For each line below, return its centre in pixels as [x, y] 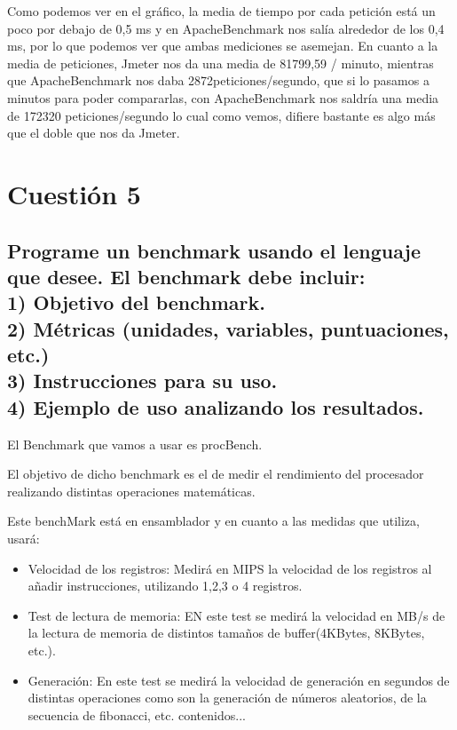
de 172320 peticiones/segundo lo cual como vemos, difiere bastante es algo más [221, 115]
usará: [24, 539]
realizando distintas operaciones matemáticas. [131, 491]
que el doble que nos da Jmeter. [94, 133]
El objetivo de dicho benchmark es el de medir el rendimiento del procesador [216, 474]
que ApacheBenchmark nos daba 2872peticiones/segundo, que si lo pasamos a [218, 80]
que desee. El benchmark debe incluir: [186, 276]
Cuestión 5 [74, 193]
